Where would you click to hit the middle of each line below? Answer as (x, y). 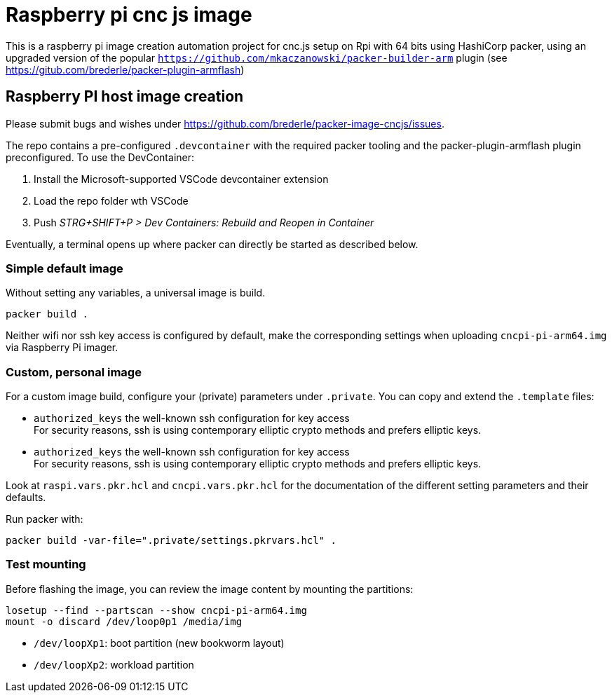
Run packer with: (45, 519)
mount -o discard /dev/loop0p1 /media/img (124, 621)
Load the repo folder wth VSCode (111, 200)
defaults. (26, 498)
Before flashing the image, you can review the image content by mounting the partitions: (210, 589)
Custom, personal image (74, 372)
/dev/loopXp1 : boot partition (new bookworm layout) (159, 643)
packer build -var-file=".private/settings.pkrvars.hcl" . (171, 541)
